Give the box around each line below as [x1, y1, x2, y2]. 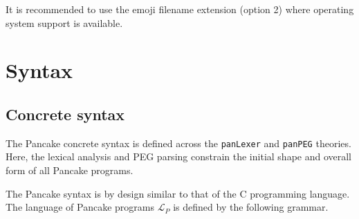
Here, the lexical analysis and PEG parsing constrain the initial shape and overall [6, 149, 352, 164]
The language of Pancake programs [6, 200, 155, 214]
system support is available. [6, 15, 123, 30]
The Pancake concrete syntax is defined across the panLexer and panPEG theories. [6, 135, 351, 150]
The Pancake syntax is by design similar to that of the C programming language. [6, 186, 350, 200]
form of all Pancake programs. [6, 163, 134, 178]
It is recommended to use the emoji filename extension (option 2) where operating [6, 2, 354, 16]
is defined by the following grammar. [173, 200, 329, 214]
